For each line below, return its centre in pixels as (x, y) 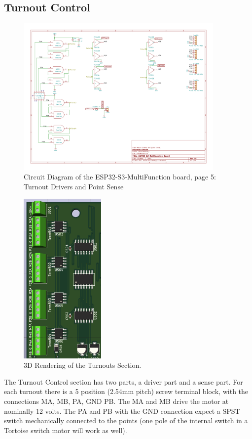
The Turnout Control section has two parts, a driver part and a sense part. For (124, 381)
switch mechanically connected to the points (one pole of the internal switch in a (126, 420)
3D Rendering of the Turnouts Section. (83, 365)
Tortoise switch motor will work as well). (66, 430)
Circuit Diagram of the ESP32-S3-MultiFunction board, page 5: (120, 177)
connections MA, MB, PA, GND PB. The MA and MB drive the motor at (116, 401)
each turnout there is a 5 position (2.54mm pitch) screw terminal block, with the (126, 391)
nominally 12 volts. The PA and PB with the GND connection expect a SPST (122, 411)
